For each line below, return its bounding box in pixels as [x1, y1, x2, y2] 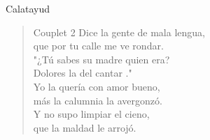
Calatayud [6, 1, 50, 15]
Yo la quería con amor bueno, [33, 79, 160, 93]
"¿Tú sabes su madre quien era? [33, 52, 170, 66]
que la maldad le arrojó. [33, 120, 136, 134]
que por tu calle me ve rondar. [33, 38, 164, 53]
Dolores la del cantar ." [33, 65, 132, 80]
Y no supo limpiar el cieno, [33, 107, 150, 121]
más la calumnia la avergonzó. [33, 93, 162, 107]
